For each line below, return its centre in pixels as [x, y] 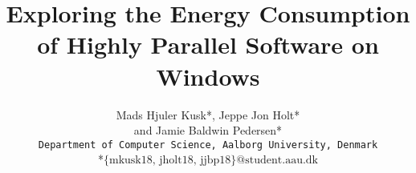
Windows [208, 76]
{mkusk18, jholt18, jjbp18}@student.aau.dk [211, 161]
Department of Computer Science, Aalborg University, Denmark [208, 145]
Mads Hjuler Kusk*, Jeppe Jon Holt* [208, 114]
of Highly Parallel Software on [208, 44]
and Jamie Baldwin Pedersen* [208, 130]
